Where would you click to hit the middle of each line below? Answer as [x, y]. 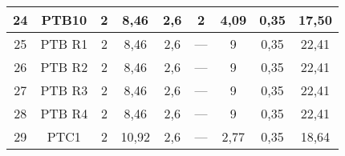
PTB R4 [64, 113]
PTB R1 [64, 44]
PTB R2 [64, 67]
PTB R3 [64, 90]
